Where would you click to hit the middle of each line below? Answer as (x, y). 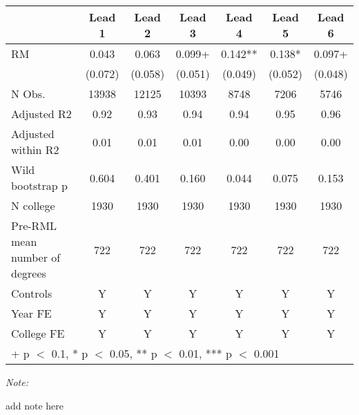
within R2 (35, 149)
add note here (35, 405)
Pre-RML (34, 225)
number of (36, 257)
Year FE (31, 313)
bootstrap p (39, 185)
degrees (29, 273)
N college (33, 205)
